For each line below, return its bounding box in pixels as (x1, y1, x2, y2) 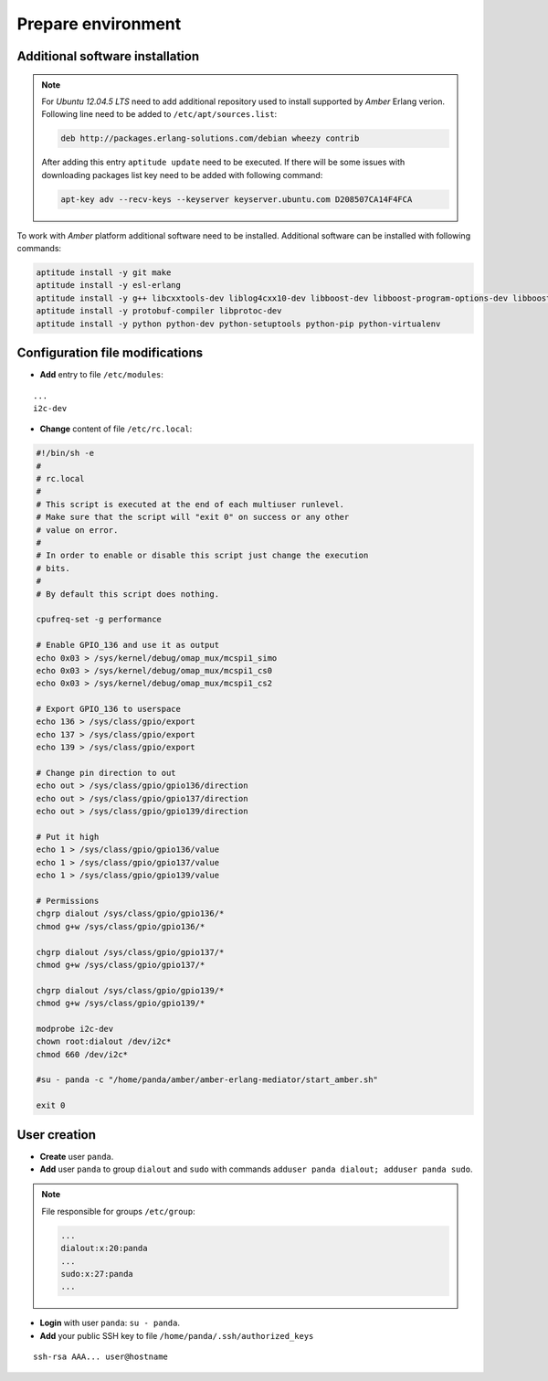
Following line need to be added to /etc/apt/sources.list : (41, 109, 278, 120)
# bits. (36, 563, 70, 573)
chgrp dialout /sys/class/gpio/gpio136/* (36, 908, 225, 919)
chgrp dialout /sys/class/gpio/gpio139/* (36, 985, 225, 995)
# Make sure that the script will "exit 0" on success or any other (36, 512, 350, 523)
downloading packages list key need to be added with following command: (41, 169, 323, 180)
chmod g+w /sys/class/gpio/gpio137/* (36, 960, 205, 970)
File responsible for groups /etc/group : (41, 1206, 195, 1216)
